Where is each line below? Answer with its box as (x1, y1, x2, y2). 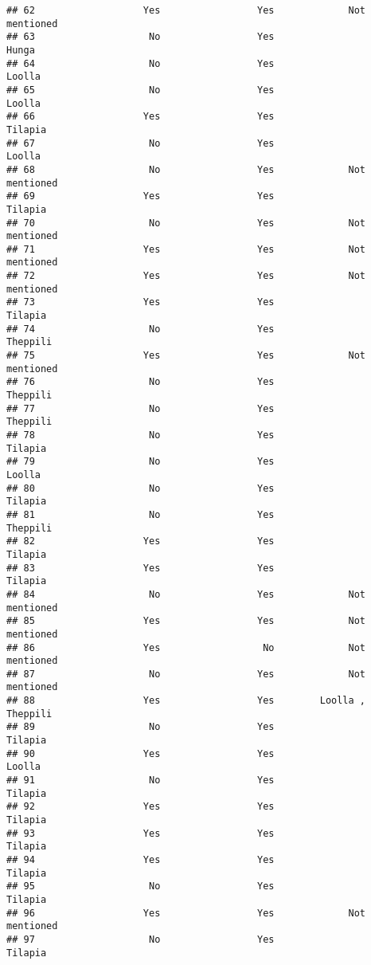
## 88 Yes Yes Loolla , (6, 695, 366, 707)
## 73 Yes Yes (6, 296, 275, 308)
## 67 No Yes (6, 137, 275, 149)
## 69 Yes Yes (6, 190, 275, 202)
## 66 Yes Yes (6, 111, 275, 123)
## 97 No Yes (6, 933, 275, 945)
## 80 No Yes (6, 482, 275, 494)
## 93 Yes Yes (6, 827, 275, 839)
